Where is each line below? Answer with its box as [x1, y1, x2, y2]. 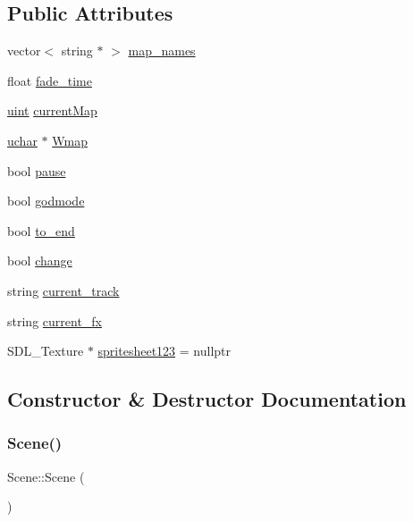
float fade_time [7, 71, 92, 89]
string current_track [7, 281, 120, 299]
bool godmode [7, 191, 85, 210]
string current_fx [7, 311, 103, 330]
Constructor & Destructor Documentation [7, 385, 407, 413]
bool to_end [7, 221, 75, 240]
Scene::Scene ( [7, 467, 85, 485]
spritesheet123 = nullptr [97, 341, 231, 360]
